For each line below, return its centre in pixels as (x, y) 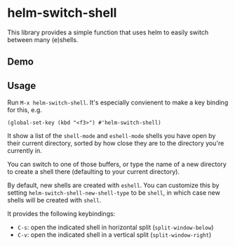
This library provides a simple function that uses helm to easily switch (108, 32)
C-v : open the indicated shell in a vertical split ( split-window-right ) (114, 235)
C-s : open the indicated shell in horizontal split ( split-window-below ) (115, 227)
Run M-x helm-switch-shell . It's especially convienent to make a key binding (118, 102)
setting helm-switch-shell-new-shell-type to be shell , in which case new (114, 193)
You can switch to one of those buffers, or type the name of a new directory (117, 164)
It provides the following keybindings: (61, 214)
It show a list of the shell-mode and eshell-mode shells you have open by (112, 136)
